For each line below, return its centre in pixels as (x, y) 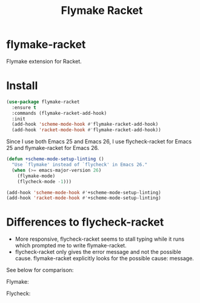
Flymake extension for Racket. (44, 61)
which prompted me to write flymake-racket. (71, 246)
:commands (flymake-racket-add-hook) (59, 113)
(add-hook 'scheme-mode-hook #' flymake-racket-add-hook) (85, 125)
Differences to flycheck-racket (85, 222)
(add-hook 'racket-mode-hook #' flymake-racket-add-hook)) (87, 130)
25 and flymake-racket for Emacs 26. (53, 148)
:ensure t (24, 107)
